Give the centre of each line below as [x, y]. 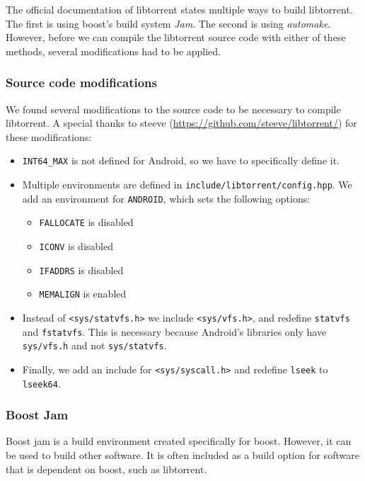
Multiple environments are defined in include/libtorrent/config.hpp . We [187, 185]
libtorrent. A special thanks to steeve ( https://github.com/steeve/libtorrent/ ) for [181, 123]
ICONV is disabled [76, 246]
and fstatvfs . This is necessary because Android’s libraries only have [174, 331]
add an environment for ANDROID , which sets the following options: [166, 198]
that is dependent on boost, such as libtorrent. [106, 469]
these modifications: [49, 136]
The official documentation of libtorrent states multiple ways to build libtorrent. [179, 9]
